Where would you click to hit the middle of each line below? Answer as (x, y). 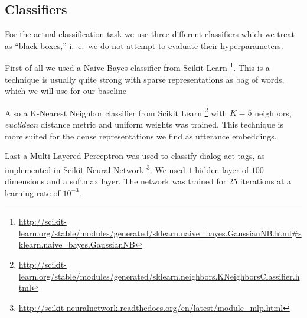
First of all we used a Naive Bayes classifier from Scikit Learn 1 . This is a (137, 67)
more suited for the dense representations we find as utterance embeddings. (141, 136)
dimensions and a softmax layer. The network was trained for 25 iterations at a (148, 181)
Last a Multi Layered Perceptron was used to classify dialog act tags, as (135, 156)
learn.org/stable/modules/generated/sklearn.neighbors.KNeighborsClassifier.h (159, 276)
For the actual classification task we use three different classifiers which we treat (150, 34)
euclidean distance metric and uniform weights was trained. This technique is (144, 124)
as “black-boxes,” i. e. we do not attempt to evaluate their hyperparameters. (144, 45)
